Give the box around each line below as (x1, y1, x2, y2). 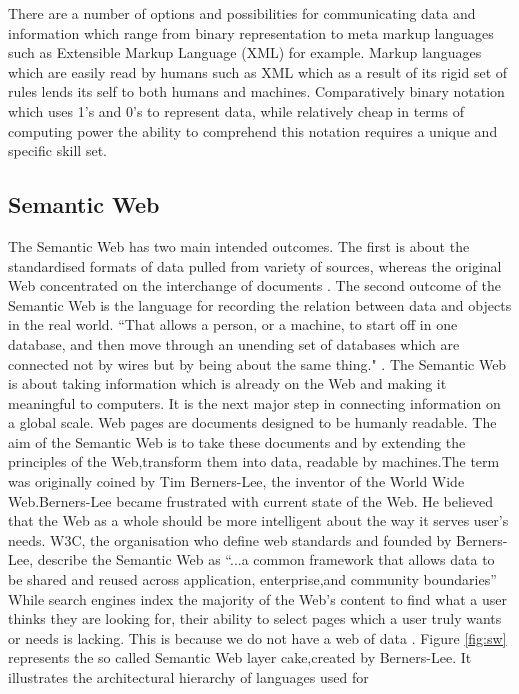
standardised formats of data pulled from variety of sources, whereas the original (8, 255, 502, 276)
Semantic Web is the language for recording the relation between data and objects (8, 294, 512, 315)
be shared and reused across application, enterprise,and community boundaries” (8, 569, 497, 590)
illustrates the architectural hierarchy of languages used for (8, 667, 369, 688)
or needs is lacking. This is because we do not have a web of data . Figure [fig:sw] (8, 627, 507, 648)
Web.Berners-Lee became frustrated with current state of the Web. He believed (8, 490, 493, 511)
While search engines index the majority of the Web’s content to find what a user (8, 588, 507, 609)
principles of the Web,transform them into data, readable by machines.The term (8, 451, 500, 472)
